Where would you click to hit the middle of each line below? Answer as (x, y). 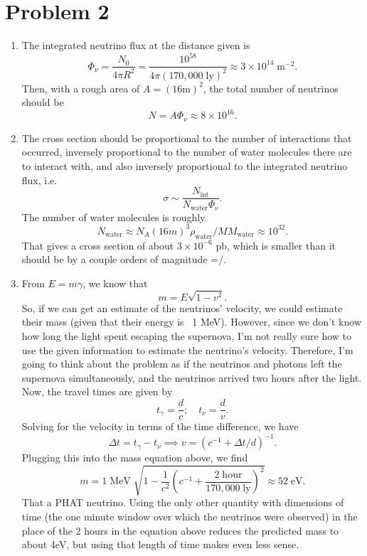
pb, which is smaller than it (276, 245)
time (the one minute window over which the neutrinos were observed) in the (190, 516)
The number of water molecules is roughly (113, 216)
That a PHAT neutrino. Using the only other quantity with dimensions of (183, 502)
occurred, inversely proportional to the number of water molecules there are (187, 152)
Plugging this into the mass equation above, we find (135, 458)
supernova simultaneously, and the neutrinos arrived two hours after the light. (192, 377)
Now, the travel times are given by (97, 391)
